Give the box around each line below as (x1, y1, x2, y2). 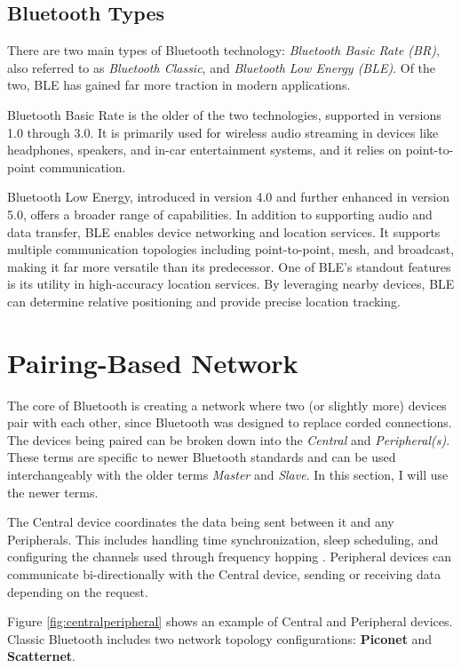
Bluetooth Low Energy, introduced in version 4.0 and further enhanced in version (7, 187, 450, 206)
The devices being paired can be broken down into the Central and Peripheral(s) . (7, 430, 450, 449)
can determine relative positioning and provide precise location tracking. (7, 291, 401, 310)
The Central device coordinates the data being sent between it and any (7, 513, 394, 531)
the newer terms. (7, 482, 99, 501)
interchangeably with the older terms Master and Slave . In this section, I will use (7, 465, 449, 484)
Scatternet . (7, 647, 76, 665)
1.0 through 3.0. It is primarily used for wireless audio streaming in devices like (7, 123, 439, 141)
